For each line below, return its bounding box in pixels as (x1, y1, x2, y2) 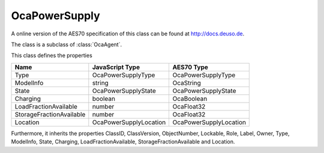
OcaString (172, 79, 201, 87)
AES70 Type (172, 63, 208, 71)
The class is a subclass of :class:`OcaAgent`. (11, 41, 122, 48)
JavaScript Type (92, 63, 140, 71)
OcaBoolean (172, 94, 208, 103)
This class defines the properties (11, 52, 92, 59)
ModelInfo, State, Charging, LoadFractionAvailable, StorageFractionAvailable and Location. (11, 138, 235, 145)
